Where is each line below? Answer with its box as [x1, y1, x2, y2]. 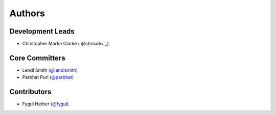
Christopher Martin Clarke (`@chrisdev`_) [22, 41, 109, 47]
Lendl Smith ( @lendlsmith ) [22, 67, 78, 73]
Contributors [9, 88, 52, 96]
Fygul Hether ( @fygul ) [22, 101, 69, 107]
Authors [9, 8, 45, 19]
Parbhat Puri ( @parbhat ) [22, 74, 74, 80]
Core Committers [9, 53, 66, 62]
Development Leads [9, 27, 75, 36]
